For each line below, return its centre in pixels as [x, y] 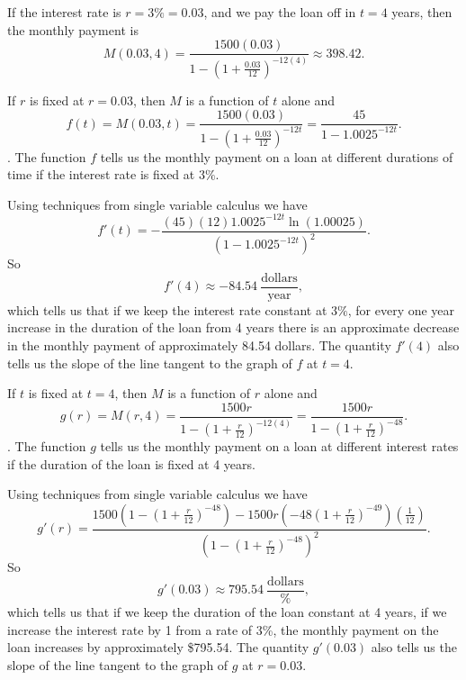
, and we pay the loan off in [280, 12]
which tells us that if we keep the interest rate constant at [167, 309]
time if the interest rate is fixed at [101, 174]
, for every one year [401, 309]
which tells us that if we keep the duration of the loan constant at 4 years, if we [227, 612]
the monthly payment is [73, 29]
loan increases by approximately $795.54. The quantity [158, 647]
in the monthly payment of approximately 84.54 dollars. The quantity [199, 345]
